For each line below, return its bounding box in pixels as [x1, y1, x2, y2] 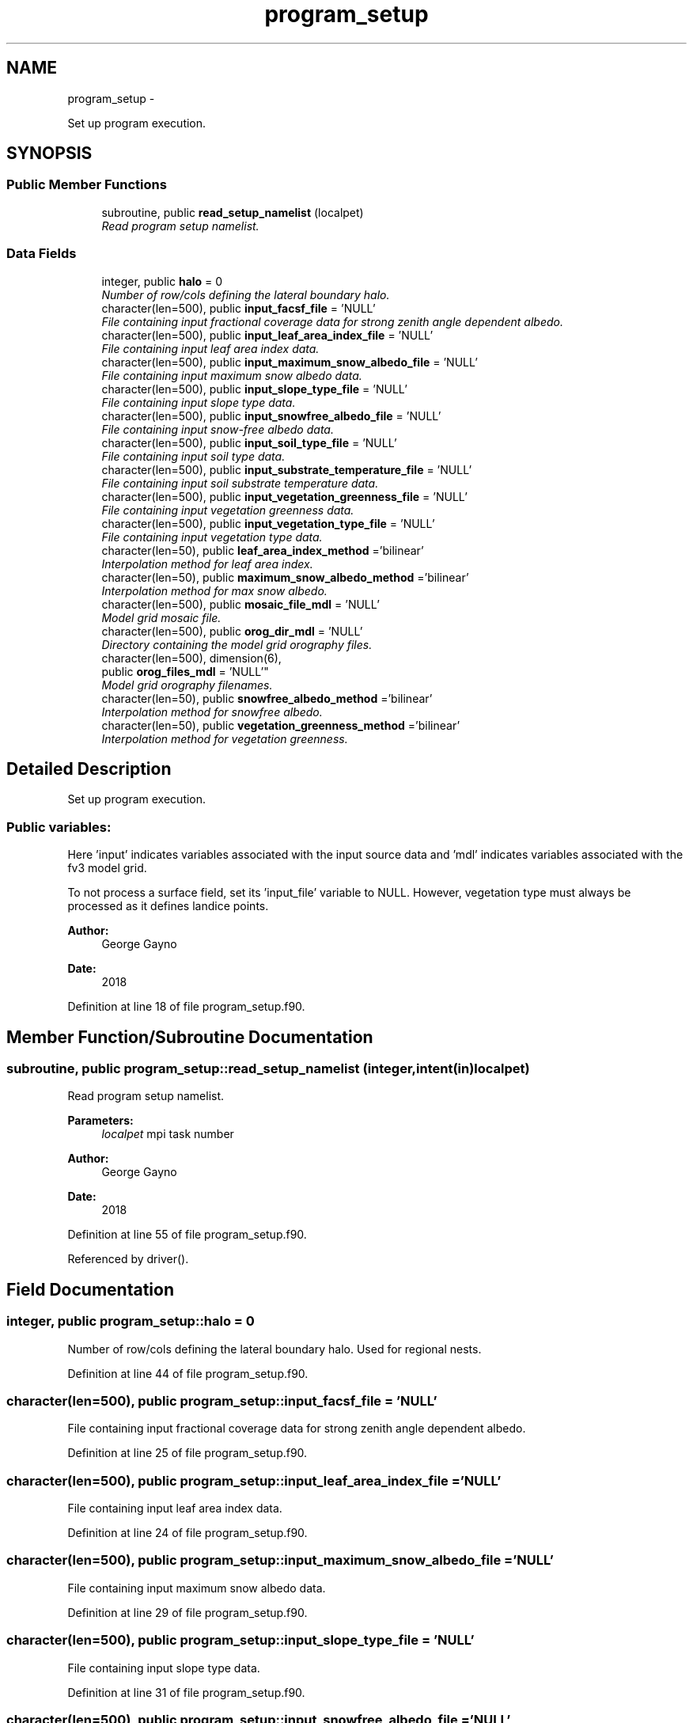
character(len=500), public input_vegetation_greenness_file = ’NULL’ [101, 489, 468, 503]
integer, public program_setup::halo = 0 [6, 1313, 255, 1330]
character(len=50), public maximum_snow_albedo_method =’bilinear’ [101, 570, 469, 584]
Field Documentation [6, 1279, 174, 1300]
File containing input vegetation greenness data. [101, 503, 354, 517]
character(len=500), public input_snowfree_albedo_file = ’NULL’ [101, 408, 441, 423]
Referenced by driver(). [67, 1252, 189, 1266]
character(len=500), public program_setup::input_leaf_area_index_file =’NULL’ [6, 1472, 502, 1489]
